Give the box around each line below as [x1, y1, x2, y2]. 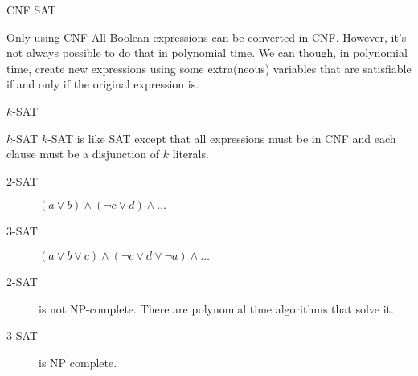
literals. [172, 145, 209, 162]
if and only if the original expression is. [6, 76, 199, 92]
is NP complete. [39, 354, 117, 370]
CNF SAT [6, 2, 56, 18]
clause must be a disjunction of [6, 145, 160, 162]
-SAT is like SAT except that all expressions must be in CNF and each [47, 129, 396, 146]
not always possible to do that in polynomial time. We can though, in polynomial [6, 44, 408, 61]
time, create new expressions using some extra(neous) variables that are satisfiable [6, 59, 412, 76]
